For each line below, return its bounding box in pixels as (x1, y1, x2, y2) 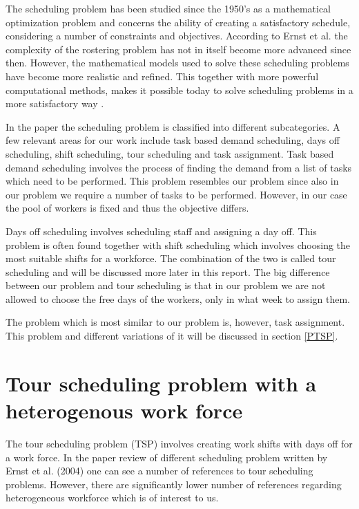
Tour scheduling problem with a (6, 369, 317, 397)
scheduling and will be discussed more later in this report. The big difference (6, 264, 330, 279)
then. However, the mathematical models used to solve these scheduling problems (6, 55, 349, 70)
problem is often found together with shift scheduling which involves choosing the (6, 237, 351, 252)
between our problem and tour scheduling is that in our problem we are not (6, 278, 326, 293)
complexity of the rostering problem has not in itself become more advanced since (6, 41, 351, 56)
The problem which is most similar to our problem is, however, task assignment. (6, 315, 345, 329)
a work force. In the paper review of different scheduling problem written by (6, 450, 328, 464)
